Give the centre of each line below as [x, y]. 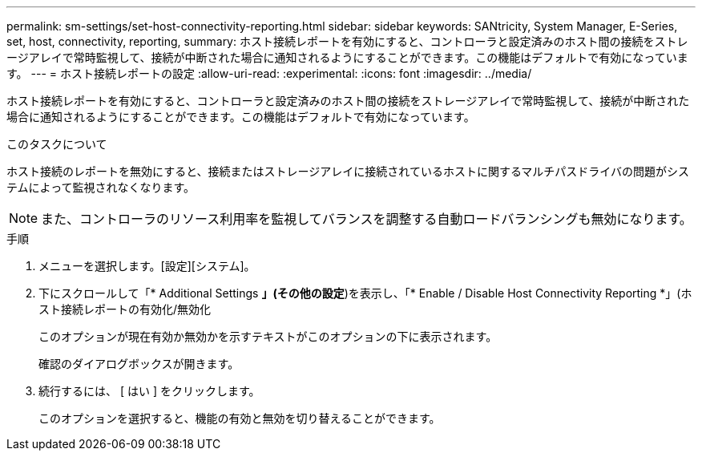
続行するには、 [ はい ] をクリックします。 [149, 391]
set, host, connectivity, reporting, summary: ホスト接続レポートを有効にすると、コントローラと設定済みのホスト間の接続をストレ [347, 41]
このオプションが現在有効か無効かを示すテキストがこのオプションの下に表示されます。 [268, 336]
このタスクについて [57, 144]
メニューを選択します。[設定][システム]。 [147, 266]
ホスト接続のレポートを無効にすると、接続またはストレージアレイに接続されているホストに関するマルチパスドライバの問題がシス [348, 171]
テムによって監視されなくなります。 [101, 187]
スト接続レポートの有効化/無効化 [125, 309]
